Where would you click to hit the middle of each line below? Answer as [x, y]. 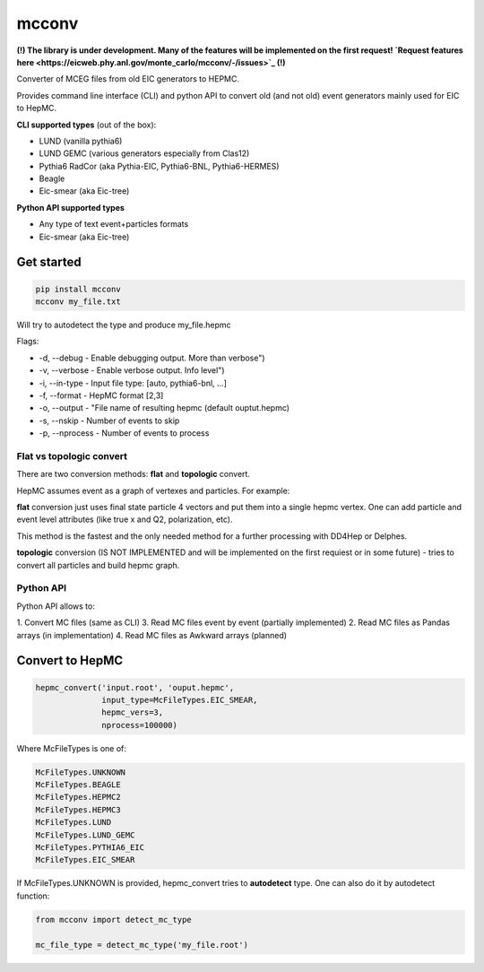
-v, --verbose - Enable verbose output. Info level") [132, 370]
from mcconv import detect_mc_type [113, 920]
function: [33, 896]
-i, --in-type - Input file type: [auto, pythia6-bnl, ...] [133, 383]
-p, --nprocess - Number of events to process [124, 433]
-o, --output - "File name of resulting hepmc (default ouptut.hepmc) [164, 408]
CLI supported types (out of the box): [86, 125]
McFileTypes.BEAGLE [78, 785]
